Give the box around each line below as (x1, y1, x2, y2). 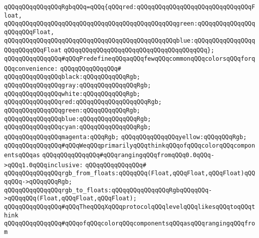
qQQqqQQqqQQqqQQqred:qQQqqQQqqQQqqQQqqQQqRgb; (4, 98, 162, 106)
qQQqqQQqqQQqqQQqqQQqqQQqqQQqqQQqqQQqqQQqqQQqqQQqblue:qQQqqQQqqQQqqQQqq (4, 37, 255, 44)
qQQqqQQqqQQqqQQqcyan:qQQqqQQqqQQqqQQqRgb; (4, 124, 151, 131)
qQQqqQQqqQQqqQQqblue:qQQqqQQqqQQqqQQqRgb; (4, 115, 151, 123)
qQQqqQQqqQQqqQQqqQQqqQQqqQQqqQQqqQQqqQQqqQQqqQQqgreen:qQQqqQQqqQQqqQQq (4, 20, 255, 28)
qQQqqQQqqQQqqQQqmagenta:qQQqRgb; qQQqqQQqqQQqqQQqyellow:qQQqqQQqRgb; (4, 133, 247, 141)
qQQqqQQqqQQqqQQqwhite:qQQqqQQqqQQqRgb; (4, 90, 141, 97)
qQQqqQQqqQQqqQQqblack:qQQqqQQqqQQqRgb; (4, 73, 141, 81)
